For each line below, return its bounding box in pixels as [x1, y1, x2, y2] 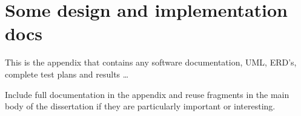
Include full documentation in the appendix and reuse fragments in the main [5, 88, 289, 100]
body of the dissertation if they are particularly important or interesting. [5, 100, 276, 112]
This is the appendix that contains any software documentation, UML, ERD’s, [5, 56, 297, 69]
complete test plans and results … [5, 67, 129, 80]
